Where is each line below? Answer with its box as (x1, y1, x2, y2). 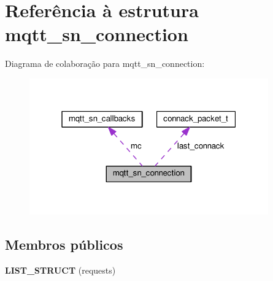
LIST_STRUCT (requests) (5, 264, 116, 277)
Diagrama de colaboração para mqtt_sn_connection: (5, 57, 205, 70)
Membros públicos (5, 235, 123, 254)
